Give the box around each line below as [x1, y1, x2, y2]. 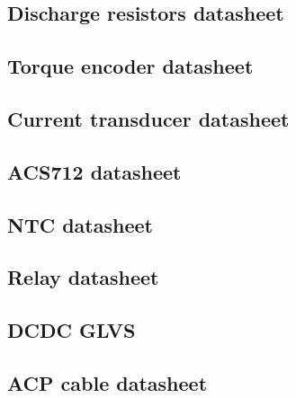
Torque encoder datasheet [7, 52, 254, 80]
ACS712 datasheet [7, 157, 182, 185]
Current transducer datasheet [7, 104, 290, 132]
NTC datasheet [7, 210, 153, 238]
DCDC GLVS [7, 316, 136, 344]
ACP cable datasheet [7, 368, 208, 396]
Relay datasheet [7, 263, 159, 291]
